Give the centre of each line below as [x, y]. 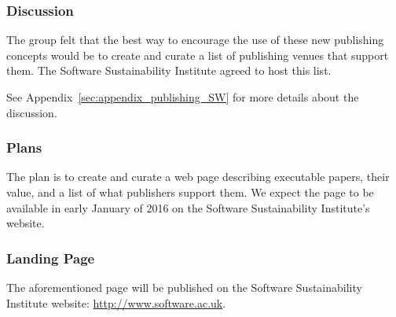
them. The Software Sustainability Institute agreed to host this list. [169, 70]
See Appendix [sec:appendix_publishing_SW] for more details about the [183, 97]
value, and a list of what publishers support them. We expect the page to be [190, 192]
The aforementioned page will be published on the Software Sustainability [184, 287]
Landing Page [51, 258]
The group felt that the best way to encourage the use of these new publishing [195, 40]
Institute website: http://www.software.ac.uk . [116, 302]
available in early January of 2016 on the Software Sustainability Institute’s [188, 207]
